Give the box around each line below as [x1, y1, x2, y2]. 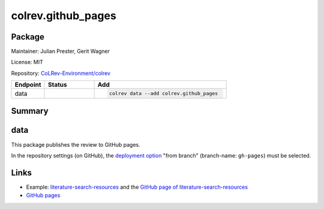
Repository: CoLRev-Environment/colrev [11, 69, 111, 77]
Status [48, 81, 67, 89]
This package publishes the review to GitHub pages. [11, 141, 140, 148]
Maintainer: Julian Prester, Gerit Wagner [11, 48, 110, 55]
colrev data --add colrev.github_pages [109, 90, 218, 97]
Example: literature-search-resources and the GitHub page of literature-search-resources [26, 183, 248, 190]
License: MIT [11, 59, 43, 66]
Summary [11, 106, 49, 116]
